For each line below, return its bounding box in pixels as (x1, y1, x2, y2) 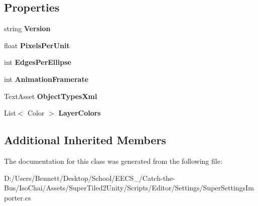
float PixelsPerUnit (4, 40, 70, 50)
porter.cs (4, 192, 31, 202)
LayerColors (58, 108, 101, 118)
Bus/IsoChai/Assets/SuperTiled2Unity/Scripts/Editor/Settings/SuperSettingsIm (4, 182, 254, 193)
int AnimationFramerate (4, 73, 89, 84)
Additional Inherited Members (4, 132, 166, 148)
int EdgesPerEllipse (4, 57, 71, 67)
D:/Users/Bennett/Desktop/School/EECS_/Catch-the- (4, 172, 175, 183)
